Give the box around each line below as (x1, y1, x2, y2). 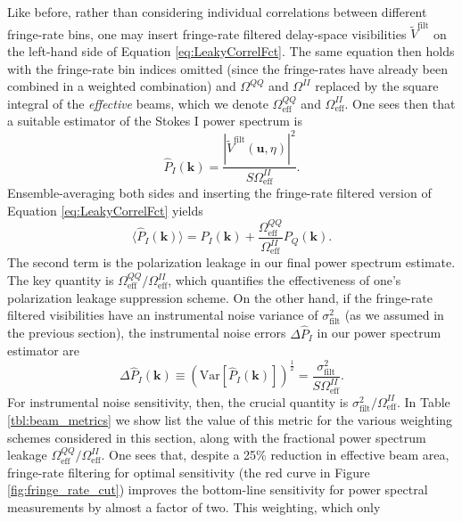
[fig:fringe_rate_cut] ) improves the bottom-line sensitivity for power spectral (7, 480, 428, 499)
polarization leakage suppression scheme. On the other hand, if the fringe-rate (7, 288, 433, 306)
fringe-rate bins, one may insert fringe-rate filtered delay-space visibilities (7, 24, 407, 43)
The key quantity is (7, 271, 114, 290)
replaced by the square (315, 77, 439, 95)
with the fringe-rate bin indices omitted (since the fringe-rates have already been (7, 59, 448, 77)
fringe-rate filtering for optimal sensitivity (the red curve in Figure (7, 462, 370, 481)
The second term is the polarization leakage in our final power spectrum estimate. (7, 253, 456, 272)
